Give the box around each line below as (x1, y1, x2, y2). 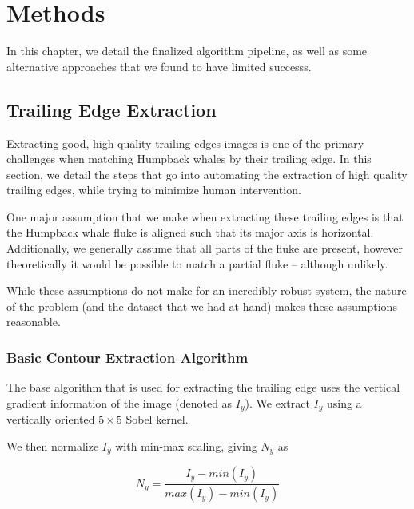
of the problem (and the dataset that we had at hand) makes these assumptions (6, 297, 397, 314)
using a (326, 394, 362, 411)
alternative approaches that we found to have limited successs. (6, 58, 312, 74)
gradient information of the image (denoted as (6, 394, 233, 411)
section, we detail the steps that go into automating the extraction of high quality (6, 165, 408, 182)
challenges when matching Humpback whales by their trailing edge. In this (6, 150, 372, 167)
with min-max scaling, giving (115, 437, 257, 454)
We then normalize (6, 437, 99, 454)
